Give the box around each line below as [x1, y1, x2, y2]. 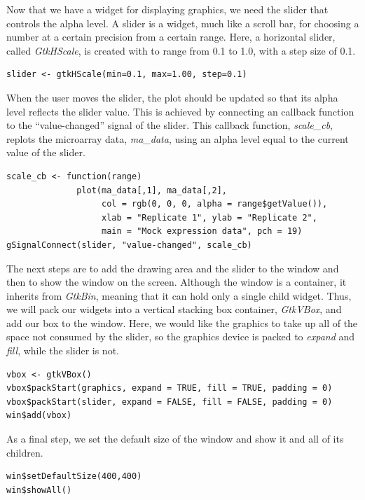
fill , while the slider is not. [6, 343, 119, 358]
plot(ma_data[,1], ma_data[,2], [76, 185, 227, 195]
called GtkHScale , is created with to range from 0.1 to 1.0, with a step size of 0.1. [6, 43, 356, 57]
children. [6, 445, 43, 459]
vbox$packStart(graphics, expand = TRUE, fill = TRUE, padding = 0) [6, 383, 333, 394]
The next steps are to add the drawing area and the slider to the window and [6, 261, 339, 275]
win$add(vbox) [6, 410, 72, 421]
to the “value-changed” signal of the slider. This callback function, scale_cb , [6, 118, 333, 132]
